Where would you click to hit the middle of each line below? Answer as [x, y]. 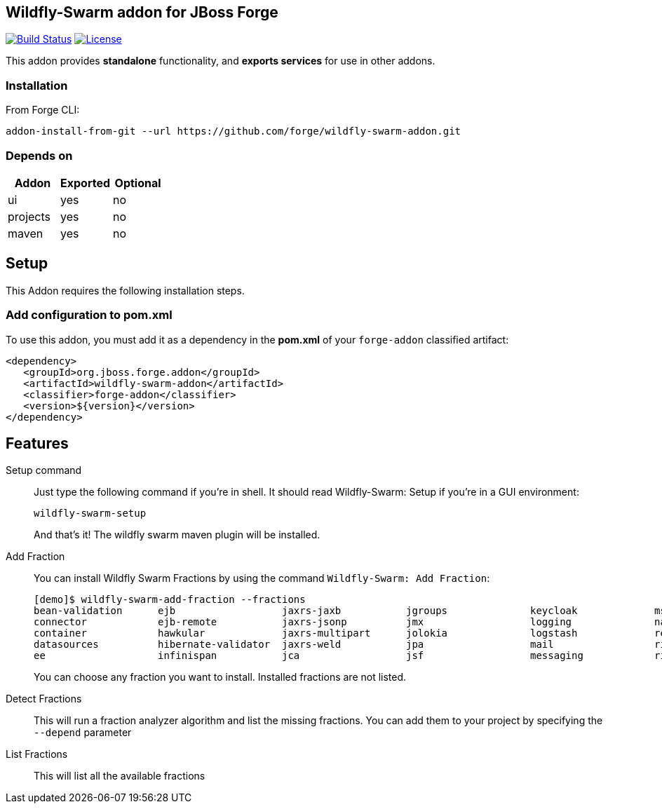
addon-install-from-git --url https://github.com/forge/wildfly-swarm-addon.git [234, 131]
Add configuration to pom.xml [89, 315]
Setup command [44, 470]
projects [29, 216]
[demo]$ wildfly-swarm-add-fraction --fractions [170, 600]
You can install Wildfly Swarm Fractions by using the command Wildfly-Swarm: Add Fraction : [262, 578]
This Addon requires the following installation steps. [125, 290]
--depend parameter [83, 733]
